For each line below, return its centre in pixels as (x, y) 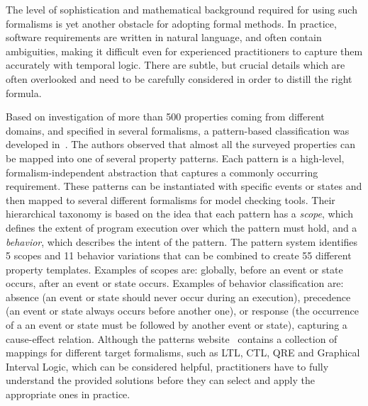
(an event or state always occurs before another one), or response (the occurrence (183, 311)
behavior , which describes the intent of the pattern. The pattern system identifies (182, 241)
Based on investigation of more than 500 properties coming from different (165, 117)
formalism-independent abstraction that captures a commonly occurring (162, 172)
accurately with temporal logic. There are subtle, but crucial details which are (175, 65)
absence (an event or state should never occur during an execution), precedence (178, 297)
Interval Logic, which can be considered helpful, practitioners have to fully (167, 366)
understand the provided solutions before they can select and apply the (161, 380)
